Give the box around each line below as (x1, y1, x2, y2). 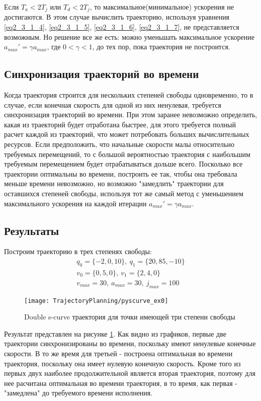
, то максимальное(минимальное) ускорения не (90, 2, 234, 12)
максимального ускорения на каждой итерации (4, 198, 147, 208)
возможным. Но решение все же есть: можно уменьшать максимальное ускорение (4, 31, 254, 42)
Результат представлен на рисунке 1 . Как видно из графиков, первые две (4, 328, 226, 339)
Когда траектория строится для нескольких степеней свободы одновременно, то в (4, 90, 253, 100)
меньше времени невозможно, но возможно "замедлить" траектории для (4, 178, 224, 189)
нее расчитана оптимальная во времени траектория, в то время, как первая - (4, 377, 237, 388)
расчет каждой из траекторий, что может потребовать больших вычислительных (4, 129, 249, 139)
